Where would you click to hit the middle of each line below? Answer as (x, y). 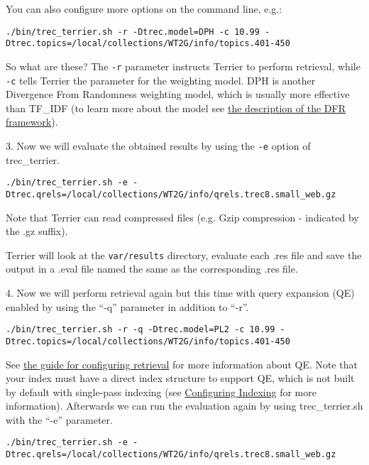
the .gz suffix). (37, 231)
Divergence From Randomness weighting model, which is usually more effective (178, 94)
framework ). (32, 122)
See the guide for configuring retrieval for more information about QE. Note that (182, 364)
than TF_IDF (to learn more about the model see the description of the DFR (176, 108)
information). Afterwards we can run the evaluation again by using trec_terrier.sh (184, 406)
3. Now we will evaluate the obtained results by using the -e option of (158, 146)
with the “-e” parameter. (59, 419)
